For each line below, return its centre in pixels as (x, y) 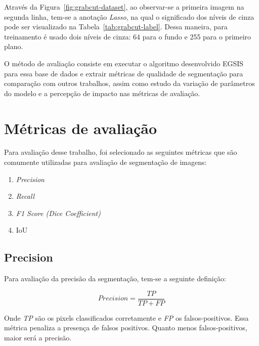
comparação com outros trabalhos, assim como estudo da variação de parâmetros (129, 83)
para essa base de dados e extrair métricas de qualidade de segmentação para (124, 73)
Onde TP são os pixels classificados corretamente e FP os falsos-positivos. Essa (126, 317)
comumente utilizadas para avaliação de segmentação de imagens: (105, 162)
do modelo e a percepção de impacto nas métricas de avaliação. (102, 93)
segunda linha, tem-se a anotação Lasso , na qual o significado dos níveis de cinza (129, 16)
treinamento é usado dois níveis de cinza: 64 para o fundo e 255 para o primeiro (128, 36)
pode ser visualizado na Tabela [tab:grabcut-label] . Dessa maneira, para (116, 27)
